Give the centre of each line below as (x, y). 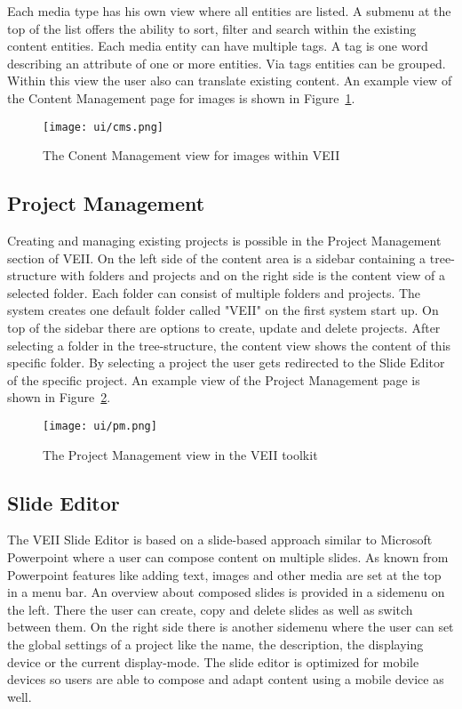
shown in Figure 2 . (59, 397)
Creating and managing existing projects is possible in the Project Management (224, 241)
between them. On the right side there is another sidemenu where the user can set (231, 627)
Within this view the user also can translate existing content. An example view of (230, 81)
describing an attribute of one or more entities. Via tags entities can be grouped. (227, 63)
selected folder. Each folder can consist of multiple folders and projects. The (214, 292)
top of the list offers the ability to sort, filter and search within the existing (212, 28)
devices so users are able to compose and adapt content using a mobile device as (226, 679)
